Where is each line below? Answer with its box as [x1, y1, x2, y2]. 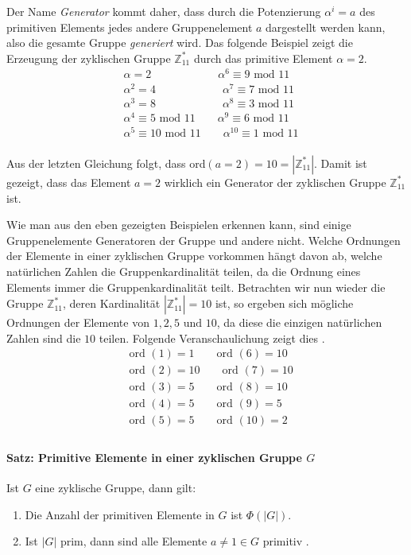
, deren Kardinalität [63, 295, 161, 312]
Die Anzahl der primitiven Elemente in [25, 506, 215, 522]
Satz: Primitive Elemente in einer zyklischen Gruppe [6, 449, 302, 466]
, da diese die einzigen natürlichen [216, 314, 382, 331]
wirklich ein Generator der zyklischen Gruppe [164, 173, 386, 190]
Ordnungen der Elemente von [6, 314, 149, 331]
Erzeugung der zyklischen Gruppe [6, 49, 171, 66]
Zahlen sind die [6, 329, 81, 346]
